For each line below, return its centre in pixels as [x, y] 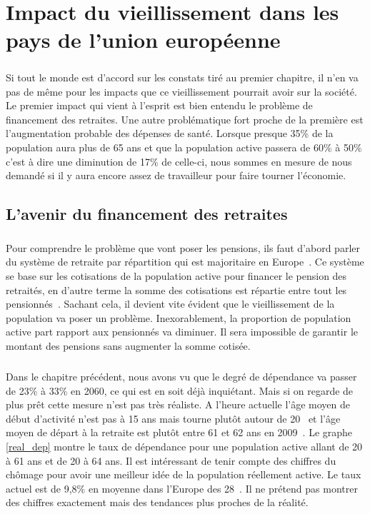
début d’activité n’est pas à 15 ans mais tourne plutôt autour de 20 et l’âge [173, 418]
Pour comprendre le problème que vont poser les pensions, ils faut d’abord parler [183, 247]
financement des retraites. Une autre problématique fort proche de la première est [185, 119]
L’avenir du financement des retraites [147, 214]
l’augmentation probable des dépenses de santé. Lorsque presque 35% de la [170, 133]
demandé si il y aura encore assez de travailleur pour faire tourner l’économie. [176, 175]
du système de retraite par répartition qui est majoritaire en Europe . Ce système [185, 262]
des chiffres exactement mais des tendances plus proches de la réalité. [157, 502]
